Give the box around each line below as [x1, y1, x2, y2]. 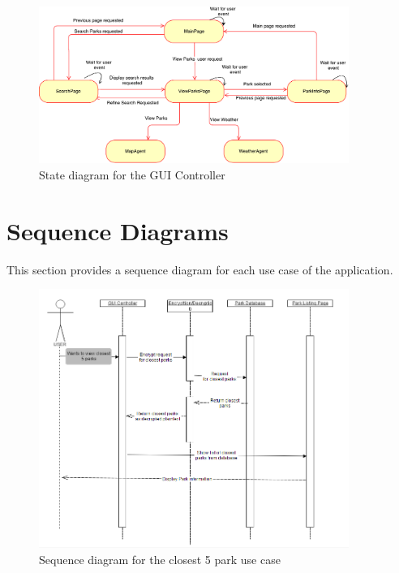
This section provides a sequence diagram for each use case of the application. [6, 261, 393, 278]
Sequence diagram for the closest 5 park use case [39, 550, 281, 567]
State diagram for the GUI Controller [39, 166, 225, 183]
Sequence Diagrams [6, 213, 229, 247]
